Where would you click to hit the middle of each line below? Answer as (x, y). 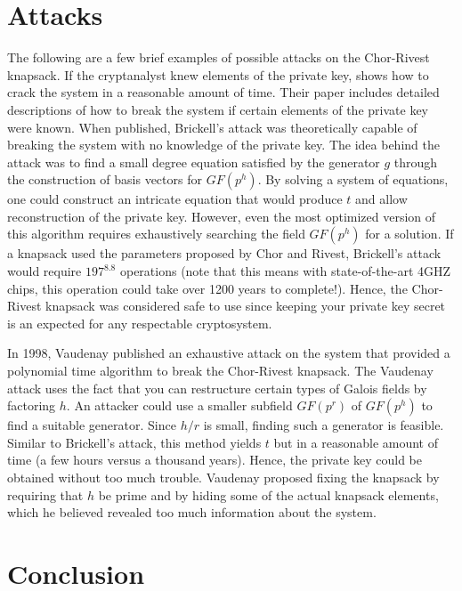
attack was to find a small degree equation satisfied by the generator (194, 162)
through (416, 162)
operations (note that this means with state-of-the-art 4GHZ (285, 271)
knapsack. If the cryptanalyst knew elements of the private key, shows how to (218, 74)
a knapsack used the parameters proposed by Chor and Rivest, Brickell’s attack (224, 253)
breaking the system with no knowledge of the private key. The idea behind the (223, 145)
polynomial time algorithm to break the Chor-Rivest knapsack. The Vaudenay (220, 371)
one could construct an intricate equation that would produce (175, 199)
